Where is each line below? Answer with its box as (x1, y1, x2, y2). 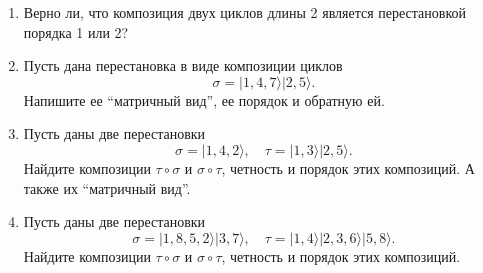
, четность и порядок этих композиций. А (221, 157, 475, 178)
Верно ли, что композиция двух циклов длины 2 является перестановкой (23, 2, 467, 22)
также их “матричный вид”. (23, 177, 191, 198)
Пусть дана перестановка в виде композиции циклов (23, 55, 343, 76)
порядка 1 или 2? (23, 21, 129, 42)
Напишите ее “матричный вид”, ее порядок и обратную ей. (23, 89, 385, 110)
